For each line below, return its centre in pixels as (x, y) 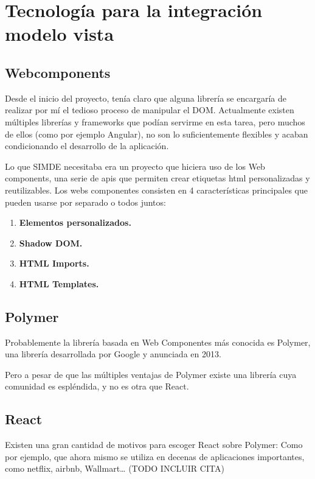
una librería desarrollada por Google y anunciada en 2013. (113, 354)
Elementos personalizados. (75, 222)
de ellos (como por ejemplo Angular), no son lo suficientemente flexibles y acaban (157, 134)
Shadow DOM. (51, 243)
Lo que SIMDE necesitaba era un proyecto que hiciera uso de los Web (135, 166)
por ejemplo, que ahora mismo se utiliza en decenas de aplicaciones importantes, (155, 456)
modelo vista (60, 34)
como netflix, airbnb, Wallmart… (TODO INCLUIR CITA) (115, 468)
